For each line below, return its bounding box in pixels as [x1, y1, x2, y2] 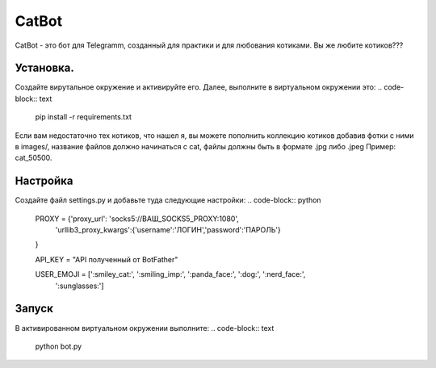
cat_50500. [15, 153, 52, 163]
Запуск [15, 302, 54, 316]
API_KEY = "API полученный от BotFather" [35, 254, 178, 264]
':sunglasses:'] [55, 281, 104, 291]
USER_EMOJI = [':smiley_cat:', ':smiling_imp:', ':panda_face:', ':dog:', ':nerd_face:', [35, 270, 306, 279]
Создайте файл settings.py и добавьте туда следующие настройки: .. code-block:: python [15, 195, 322, 205]
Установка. [15, 61, 74, 75]
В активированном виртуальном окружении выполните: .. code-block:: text [15, 323, 275, 332]
